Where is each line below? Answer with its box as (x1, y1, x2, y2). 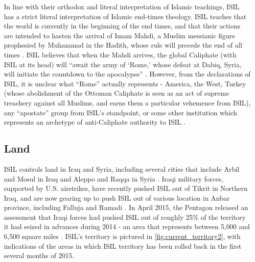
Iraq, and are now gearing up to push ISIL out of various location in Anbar (4, 192, 230, 203)
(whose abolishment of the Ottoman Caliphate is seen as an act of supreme (4, 88, 230, 98)
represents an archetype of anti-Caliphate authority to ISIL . (4, 117, 186, 127)
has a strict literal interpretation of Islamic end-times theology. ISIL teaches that (4, 11, 247, 21)
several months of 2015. (4, 250, 74, 261)
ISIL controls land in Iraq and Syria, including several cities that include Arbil (4, 163, 239, 174)
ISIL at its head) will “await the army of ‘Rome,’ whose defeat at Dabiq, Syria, (4, 59, 242, 69)
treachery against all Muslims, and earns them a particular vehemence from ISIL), (4, 97, 251, 107)
